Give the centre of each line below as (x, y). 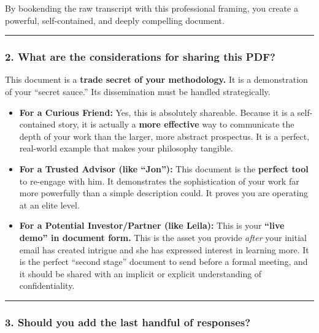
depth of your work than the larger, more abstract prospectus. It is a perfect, (164, 136)
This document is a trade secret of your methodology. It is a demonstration (156, 79)
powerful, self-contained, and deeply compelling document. (115, 20)
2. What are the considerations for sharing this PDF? (140, 57)
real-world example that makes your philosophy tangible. (126, 148)
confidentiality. (47, 285)
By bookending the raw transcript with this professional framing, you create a (152, 8)
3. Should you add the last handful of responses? (128, 322)
